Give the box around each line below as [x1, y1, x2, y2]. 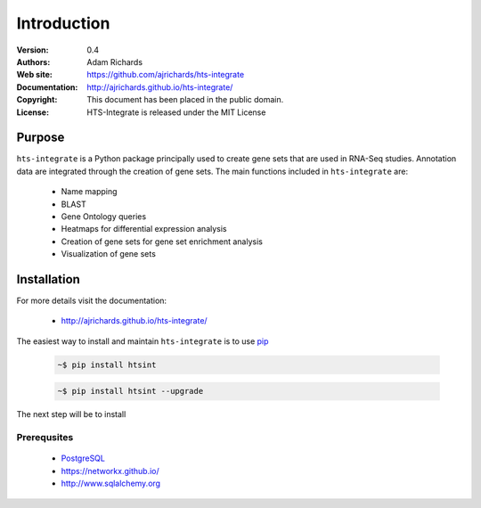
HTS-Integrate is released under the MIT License [86, 107, 266, 118]
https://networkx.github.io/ [61, 465, 159, 476]
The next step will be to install [16, 409, 126, 420]
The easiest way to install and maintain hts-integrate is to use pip [16, 335, 269, 347]
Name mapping [61, 186, 118, 197]
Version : [16, 45, 49, 55]
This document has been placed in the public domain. [86, 94, 284, 105]
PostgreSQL [61, 453, 106, 463]
